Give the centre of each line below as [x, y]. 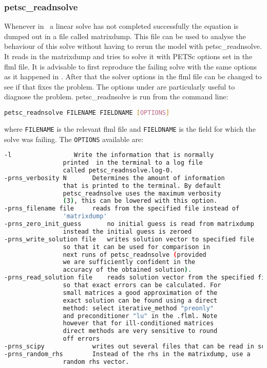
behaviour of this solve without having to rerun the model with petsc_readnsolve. [133, 46]
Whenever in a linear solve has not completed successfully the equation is [121, 26]
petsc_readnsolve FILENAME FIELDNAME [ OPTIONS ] [87, 112]
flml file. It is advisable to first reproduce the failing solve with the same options [131, 66]
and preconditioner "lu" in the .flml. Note [140, 316]
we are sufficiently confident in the [129, 262]
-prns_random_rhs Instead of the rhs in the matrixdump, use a [127, 354]
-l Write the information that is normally [109, 155]
